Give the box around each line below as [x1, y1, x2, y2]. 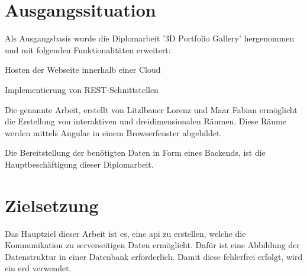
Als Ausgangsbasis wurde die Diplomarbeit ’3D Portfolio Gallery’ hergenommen [5, 32, 295, 44]
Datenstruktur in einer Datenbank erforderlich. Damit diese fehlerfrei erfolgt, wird [5, 250, 303, 262]
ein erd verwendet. [5, 262, 72, 274]
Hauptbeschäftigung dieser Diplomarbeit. [5, 158, 154, 170]
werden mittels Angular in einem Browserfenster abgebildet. [5, 126, 222, 139]
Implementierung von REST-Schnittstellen [5, 83, 159, 95]
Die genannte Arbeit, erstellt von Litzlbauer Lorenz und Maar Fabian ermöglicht [5, 103, 298, 115]
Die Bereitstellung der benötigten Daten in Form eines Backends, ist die [5, 146, 266, 159]
